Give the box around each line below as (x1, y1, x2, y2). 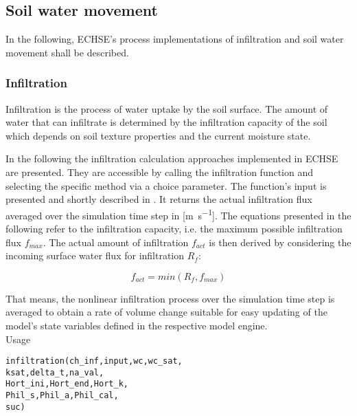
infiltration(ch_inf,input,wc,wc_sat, (5, 356, 183, 366)
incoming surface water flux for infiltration (5, 248, 185, 263)
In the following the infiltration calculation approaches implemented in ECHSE (5, 151, 338, 166)
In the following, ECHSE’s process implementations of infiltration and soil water (5, 32, 344, 46)
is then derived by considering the (209, 234, 352, 249)
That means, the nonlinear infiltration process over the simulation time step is (5, 291, 335, 305)
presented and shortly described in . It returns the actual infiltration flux (5, 192, 312, 206)
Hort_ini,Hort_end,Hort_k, (5, 379, 128, 389)
